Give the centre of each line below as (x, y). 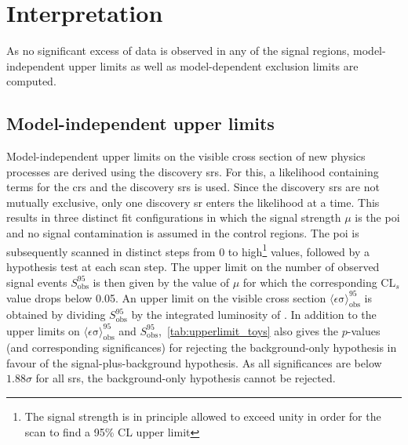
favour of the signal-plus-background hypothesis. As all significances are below (194, 362)
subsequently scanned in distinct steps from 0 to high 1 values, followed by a (188, 250)
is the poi (377, 217)
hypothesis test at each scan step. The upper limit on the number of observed (193, 266)
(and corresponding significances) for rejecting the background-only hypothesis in (202, 347)
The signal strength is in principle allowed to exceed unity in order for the (203, 416)
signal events (37, 282)
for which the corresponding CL (319, 282)
